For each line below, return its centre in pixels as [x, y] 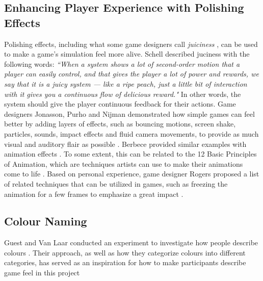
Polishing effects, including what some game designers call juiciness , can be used [131, 44]
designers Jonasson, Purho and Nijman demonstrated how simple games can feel [129, 113]
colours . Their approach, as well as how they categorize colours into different [125, 252]
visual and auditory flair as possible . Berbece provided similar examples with [125, 144]
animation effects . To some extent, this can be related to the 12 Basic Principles [130, 154]
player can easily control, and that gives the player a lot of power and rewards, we [131, 74]
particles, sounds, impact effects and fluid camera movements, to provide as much [131, 133]
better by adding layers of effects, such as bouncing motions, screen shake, [120, 124]
